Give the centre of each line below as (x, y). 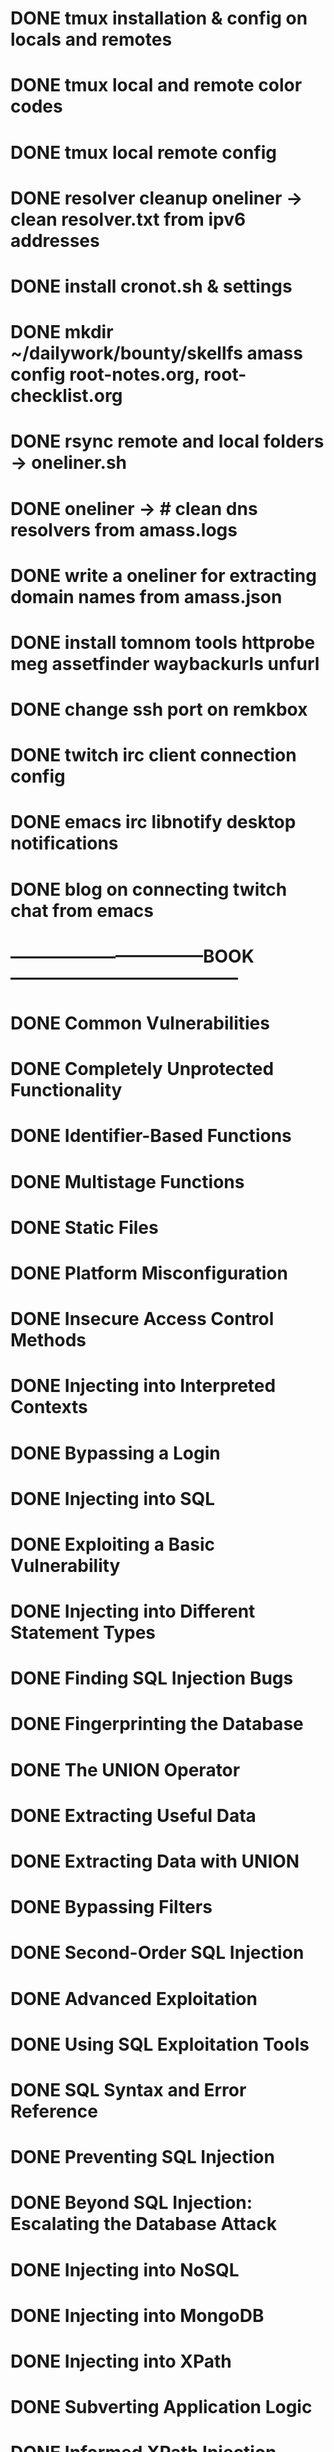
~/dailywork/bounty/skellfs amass (156, 353)
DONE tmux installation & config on (159, 18)
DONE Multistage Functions (127, 1181)
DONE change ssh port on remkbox (159, 709)
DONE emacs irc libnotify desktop (153, 822)
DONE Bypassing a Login (115, 1453)
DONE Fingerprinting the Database (157, 1724)
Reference (54, 2111)
